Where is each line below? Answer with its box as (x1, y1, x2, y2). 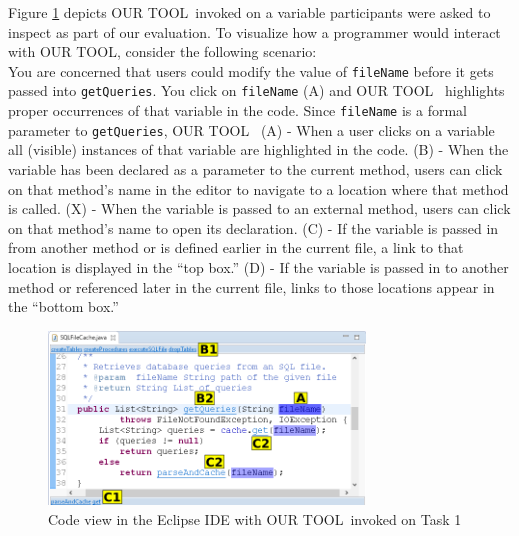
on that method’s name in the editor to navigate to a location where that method (8, 178, 509, 199)
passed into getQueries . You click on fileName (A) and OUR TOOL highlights (8, 80, 505, 101)
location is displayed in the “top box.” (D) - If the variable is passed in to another (8, 256, 509, 277)
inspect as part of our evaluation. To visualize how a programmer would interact (8, 21, 501, 42)
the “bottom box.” (8, 296, 119, 317)
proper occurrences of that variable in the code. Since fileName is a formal (8, 100, 468, 121)
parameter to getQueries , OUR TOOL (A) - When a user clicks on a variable (8, 119, 495, 140)
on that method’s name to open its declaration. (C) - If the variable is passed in (8, 217, 499, 238)
